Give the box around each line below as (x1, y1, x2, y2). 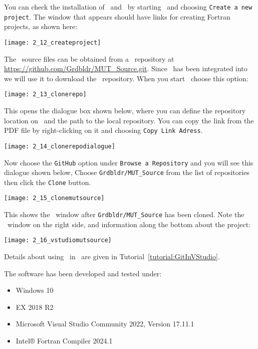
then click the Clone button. (4, 177, 91, 187)
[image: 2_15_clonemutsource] (4, 195, 105, 202)
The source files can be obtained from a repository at (4, 53, 174, 64)
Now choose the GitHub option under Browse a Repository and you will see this (4, 157, 253, 167)
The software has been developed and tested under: (4, 268, 162, 278)
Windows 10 (16, 285, 54, 295)
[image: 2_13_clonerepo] (4, 91, 87, 98)
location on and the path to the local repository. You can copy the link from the (4, 115, 254, 125)
